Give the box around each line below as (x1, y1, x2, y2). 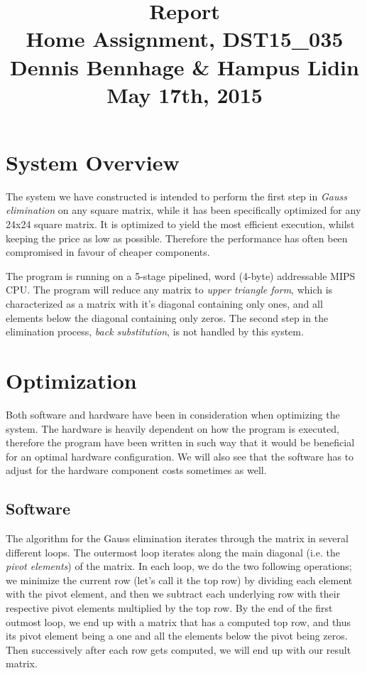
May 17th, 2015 (106, 80, 263, 109)
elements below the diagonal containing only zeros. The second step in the (6, 310, 329, 325)
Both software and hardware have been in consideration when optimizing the (6, 407, 340, 421)
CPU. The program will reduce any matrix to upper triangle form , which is (6, 282, 333, 297)
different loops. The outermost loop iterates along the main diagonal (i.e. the (6, 544, 340, 559)
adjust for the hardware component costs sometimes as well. (6, 463, 267, 478)
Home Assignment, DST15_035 (26, 24, 344, 53)
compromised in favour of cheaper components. (6, 244, 210, 259)
